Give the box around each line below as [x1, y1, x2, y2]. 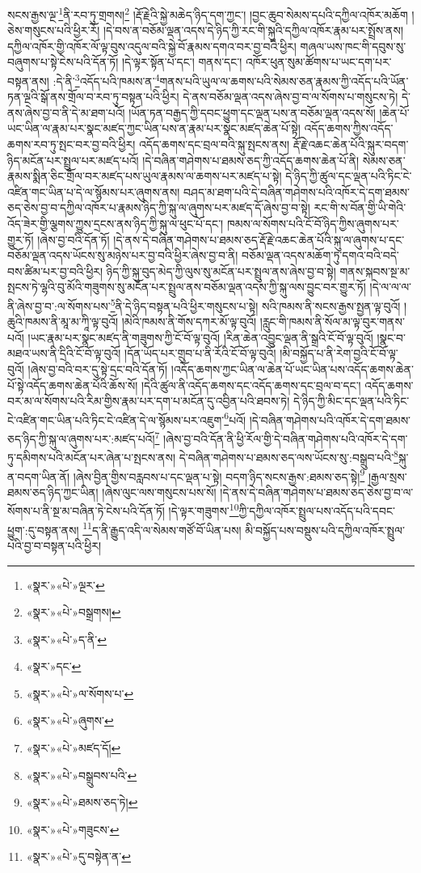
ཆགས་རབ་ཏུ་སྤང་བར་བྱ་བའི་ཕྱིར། [7, 136, 136, 153]
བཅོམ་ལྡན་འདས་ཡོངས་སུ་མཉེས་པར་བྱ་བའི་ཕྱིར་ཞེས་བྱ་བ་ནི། [7, 247, 238, 264]
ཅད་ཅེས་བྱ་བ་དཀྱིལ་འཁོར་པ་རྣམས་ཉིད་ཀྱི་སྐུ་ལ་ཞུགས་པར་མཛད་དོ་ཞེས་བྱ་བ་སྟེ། [7, 199, 310, 216]
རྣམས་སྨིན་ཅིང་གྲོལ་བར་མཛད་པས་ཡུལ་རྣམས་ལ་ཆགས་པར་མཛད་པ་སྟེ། [7, 167, 282, 184]
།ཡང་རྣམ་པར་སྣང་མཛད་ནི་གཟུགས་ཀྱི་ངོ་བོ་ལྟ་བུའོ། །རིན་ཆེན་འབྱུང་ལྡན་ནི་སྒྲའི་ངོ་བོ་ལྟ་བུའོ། [27, 328, 373, 345]
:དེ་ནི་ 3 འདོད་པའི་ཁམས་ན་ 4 [53, 70, 160, 89]
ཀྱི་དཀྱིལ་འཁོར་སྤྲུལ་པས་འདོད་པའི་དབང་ [238, 502, 395, 519]
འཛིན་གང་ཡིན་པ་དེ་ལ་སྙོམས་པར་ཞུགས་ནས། [7, 183, 180, 200]
